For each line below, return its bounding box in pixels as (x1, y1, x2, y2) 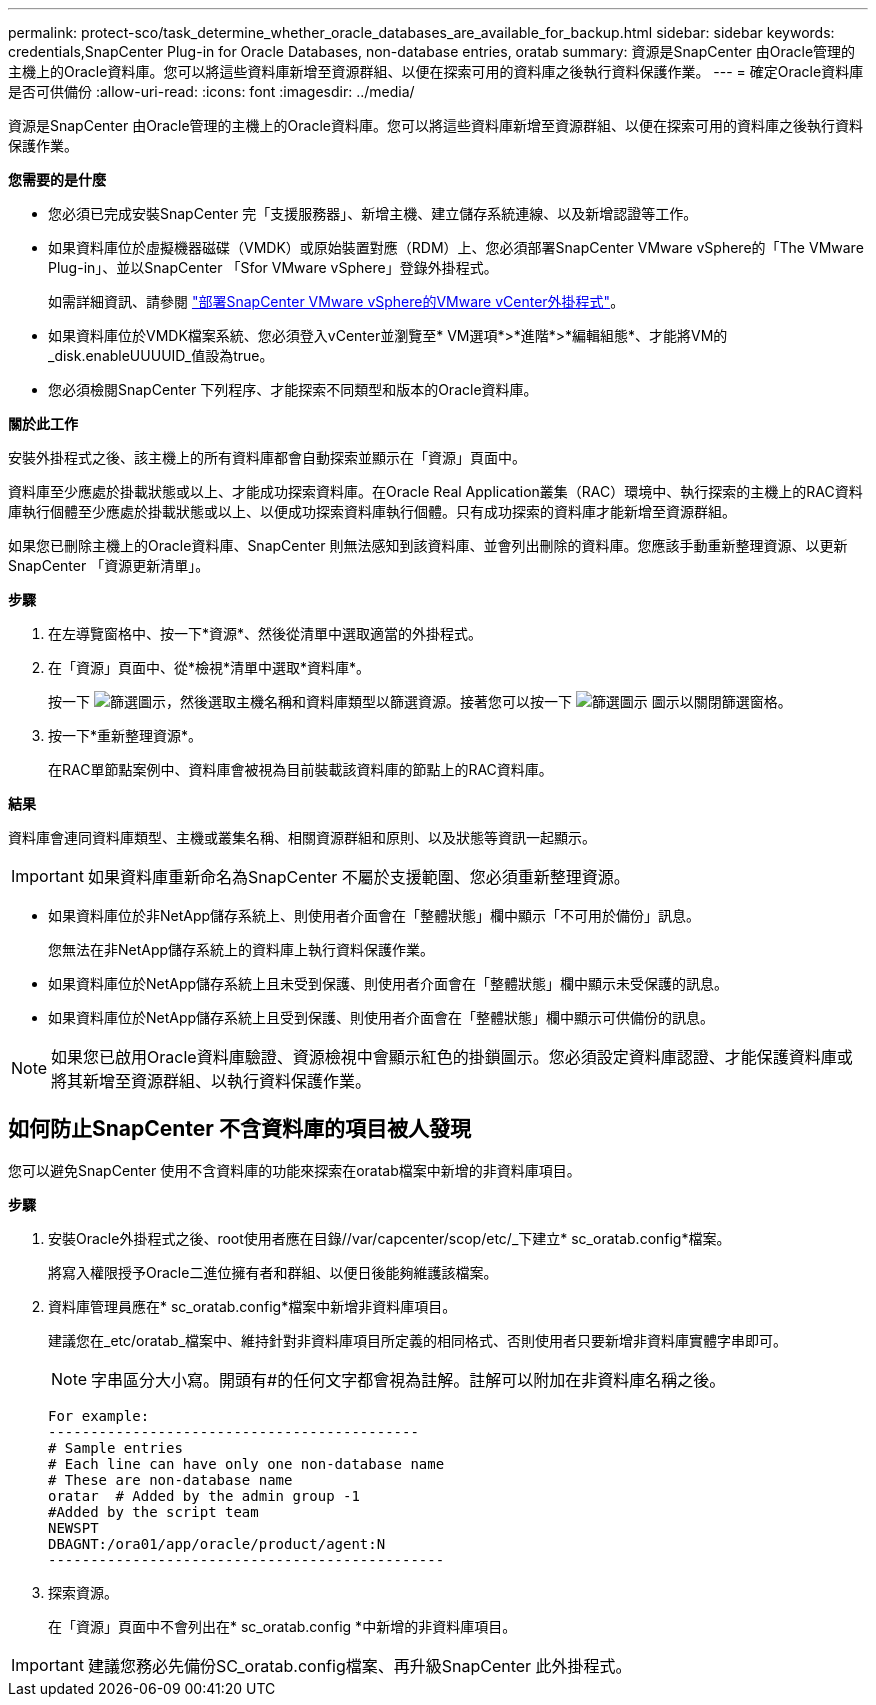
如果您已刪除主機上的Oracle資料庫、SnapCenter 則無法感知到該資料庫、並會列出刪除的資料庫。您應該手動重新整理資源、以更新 (8, 537, 848, 554)
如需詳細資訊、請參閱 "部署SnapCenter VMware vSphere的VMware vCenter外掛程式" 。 (48, 293, 625, 310)
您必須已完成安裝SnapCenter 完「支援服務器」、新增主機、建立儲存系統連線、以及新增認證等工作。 (48, 205, 698, 222)
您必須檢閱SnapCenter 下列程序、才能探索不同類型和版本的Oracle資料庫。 (48, 381, 538, 398)
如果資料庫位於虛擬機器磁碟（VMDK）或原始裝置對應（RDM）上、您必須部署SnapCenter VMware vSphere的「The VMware (48, 239, 864, 256)
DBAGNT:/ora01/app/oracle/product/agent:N (48, 1535, 386, 1552)
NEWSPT (48, 1519, 99, 1536)
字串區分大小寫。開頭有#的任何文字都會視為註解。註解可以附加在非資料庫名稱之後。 (91, 1369, 726, 1390)
